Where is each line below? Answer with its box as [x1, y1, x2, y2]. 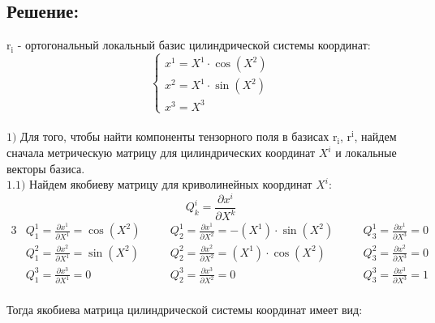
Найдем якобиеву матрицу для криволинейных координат [29, 176, 312, 193]
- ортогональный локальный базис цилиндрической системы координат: [17, 36, 371, 53]
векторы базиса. [6, 159, 85, 176]
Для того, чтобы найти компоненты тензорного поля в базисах [20, 128, 329, 145]
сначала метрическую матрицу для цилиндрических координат [6, 144, 316, 161]
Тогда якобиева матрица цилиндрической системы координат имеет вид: [6, 301, 363, 318]
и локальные [335, 144, 397, 161]
